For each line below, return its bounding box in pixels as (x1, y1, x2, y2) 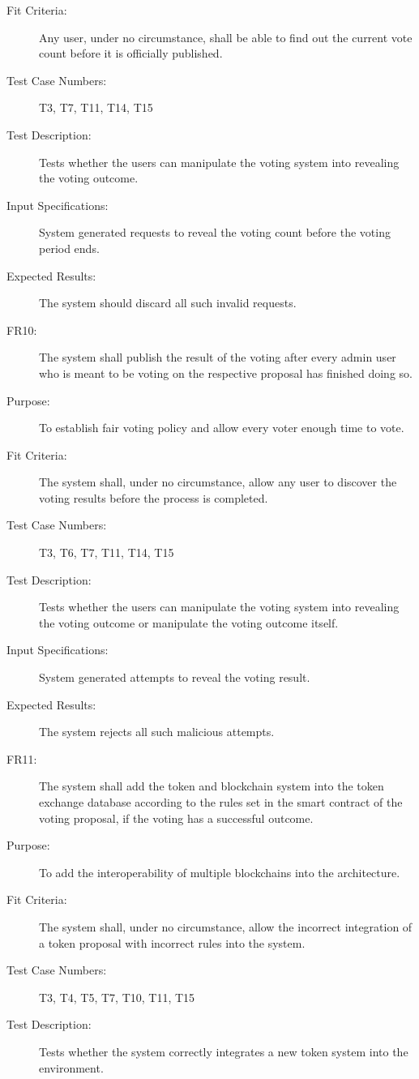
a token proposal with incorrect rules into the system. (39, 934, 306, 951)
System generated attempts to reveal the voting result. (39, 669, 310, 686)
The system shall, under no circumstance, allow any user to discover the (39, 473, 397, 490)
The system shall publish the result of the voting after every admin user (39, 349, 396, 366)
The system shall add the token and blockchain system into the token (39, 777, 384, 794)
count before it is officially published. (39, 45, 223, 62)
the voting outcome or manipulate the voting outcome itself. (39, 614, 339, 631)
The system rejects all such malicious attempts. (39, 723, 275, 740)
